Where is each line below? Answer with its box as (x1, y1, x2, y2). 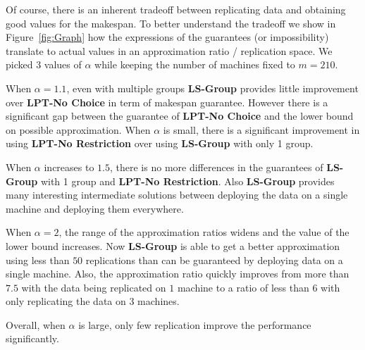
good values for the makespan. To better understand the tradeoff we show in (6, 15, 336, 30)
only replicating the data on (6, 294, 126, 308)
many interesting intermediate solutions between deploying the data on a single (6, 187, 348, 202)
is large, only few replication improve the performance (78, 317, 311, 332)
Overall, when (6, 317, 66, 332)
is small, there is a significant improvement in (163, 122, 360, 137)
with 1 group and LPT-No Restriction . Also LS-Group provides (40, 173, 335, 188)
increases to (44, 159, 94, 174)
